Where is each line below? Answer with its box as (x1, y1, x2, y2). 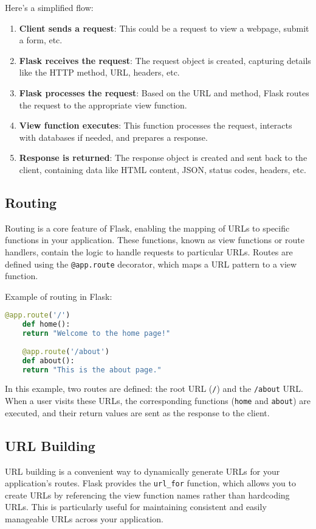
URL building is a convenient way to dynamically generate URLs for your (5, 464, 280, 477)
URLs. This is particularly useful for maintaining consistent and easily (5, 500, 267, 513)
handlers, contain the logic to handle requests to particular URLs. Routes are (5, 245, 293, 258)
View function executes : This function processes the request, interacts (19, 119, 292, 132)
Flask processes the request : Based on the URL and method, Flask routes (19, 86, 309, 99)
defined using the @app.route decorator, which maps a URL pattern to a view (5, 257, 297, 270)
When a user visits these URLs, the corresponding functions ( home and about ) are (5, 394, 311, 407)
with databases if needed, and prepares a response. (19, 130, 208, 143)
